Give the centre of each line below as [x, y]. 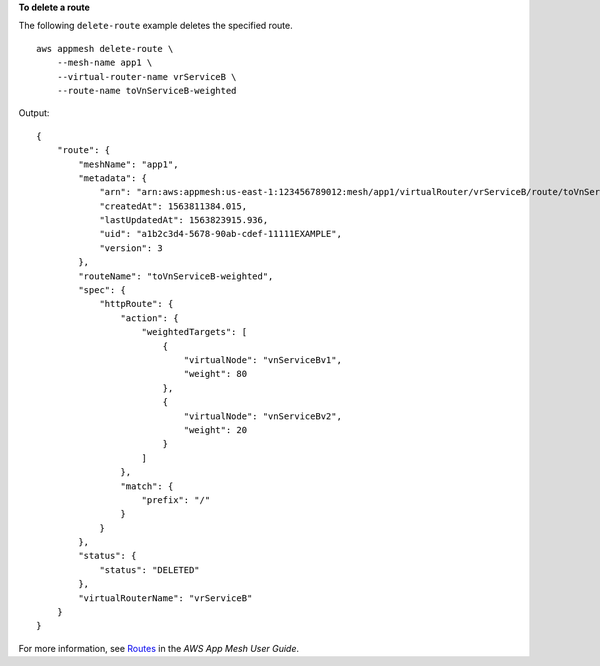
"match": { [147, 486]
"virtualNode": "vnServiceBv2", [262, 416]
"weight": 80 [215, 374]
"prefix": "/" [176, 499]
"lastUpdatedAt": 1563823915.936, [184, 220]
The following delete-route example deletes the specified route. [156, 26]
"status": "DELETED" [149, 569]
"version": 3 [131, 248]
